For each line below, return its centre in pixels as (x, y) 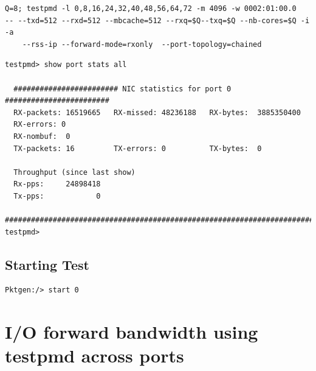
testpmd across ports (94, 355)
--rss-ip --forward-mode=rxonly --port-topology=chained (142, 44)
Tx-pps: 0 (57, 196)
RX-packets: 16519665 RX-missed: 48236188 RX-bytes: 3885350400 (157, 112)
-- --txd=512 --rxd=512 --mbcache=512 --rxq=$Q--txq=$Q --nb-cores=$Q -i (157, 20)
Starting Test (47, 264)
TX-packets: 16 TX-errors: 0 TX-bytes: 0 (138, 148)
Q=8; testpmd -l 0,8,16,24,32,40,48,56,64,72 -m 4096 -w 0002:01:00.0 (151, 9)
